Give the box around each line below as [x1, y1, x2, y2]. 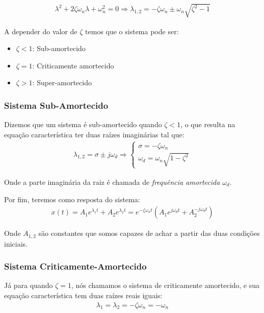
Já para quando [4, 280, 53, 291]
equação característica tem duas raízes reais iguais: [4, 290, 163, 301]
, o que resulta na [180, 119, 235, 130]
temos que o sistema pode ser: [85, 26, 179, 36]
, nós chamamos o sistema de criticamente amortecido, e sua [71, 280, 260, 291]
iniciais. [4, 238, 28, 249]
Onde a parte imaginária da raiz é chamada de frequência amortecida [4, 176, 220, 187]
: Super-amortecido [32, 77, 92, 88]
